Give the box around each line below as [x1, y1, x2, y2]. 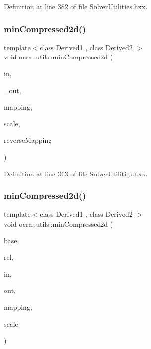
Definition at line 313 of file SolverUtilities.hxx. [4, 168, 148, 178]
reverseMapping [4, 135, 52, 145]
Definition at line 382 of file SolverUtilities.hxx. [4, 1, 148, 11]
